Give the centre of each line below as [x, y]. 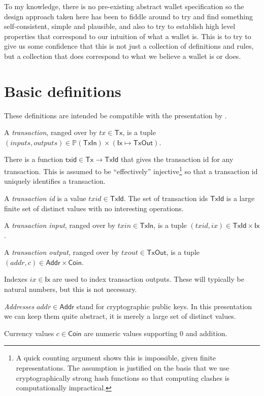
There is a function [34, 159]
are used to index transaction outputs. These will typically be [148, 279]
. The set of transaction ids [166, 198]
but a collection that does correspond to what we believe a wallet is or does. [123, 56]
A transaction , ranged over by [51, 132]
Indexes [16, 279]
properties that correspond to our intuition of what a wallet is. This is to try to [128, 36]
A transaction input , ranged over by [60, 225]
